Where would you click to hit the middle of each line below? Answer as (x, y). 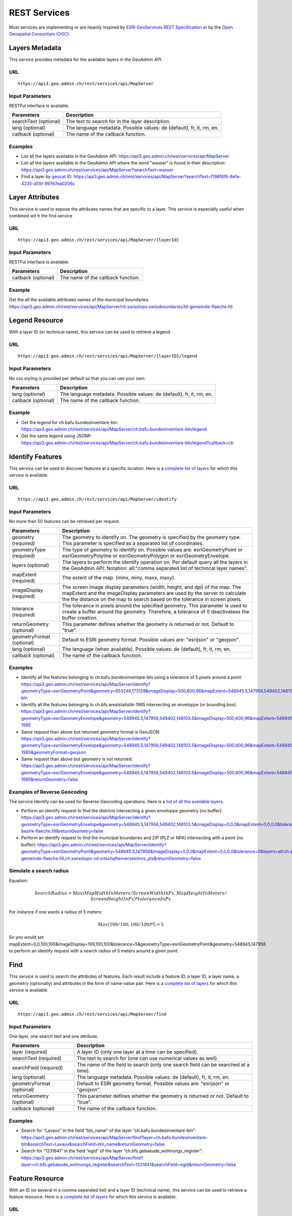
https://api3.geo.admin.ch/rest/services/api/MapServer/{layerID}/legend (108, 356)
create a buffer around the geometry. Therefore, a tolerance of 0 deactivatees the (156, 611)
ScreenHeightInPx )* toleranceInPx (131, 899)
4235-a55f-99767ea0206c (48, 183)
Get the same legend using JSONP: (56, 436)
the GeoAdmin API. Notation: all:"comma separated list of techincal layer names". (155, 568)
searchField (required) (37, 1068)
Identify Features (36, 456)
